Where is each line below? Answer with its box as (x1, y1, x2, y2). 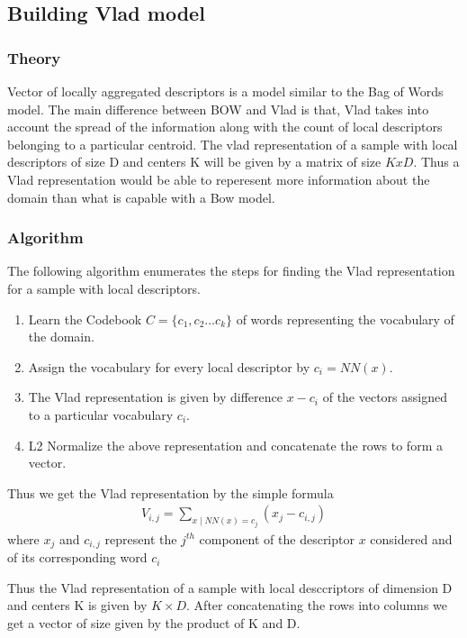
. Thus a (413, 152, 460, 171)
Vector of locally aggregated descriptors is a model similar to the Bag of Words (7, 82, 444, 100)
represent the (104, 529, 177, 548)
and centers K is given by (7, 596, 148, 615)
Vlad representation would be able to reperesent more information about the (7, 169, 430, 188)
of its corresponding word (7, 548, 148, 567)
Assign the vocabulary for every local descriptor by (28, 357, 310, 376)
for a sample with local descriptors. (7, 278, 202, 297)
